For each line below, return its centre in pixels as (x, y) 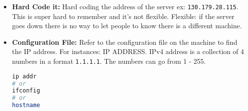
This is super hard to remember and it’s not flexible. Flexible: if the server (123, 16)
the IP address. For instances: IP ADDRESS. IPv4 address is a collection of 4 (128, 51)
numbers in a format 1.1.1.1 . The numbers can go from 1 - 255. (109, 61)
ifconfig (26, 91)
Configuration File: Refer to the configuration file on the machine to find (125, 42)
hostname (26, 105)
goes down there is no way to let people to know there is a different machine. (127, 26)
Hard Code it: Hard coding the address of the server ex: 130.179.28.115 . (125, 6)
